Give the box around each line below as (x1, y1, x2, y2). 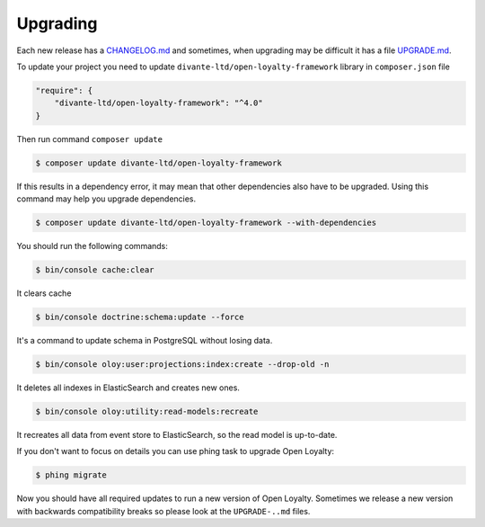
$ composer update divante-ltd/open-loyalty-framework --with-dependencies (35, 218, 377, 228)
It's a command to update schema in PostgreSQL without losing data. (16, 335, 273, 345)
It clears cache (16, 288, 72, 299)
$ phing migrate (35, 470, 108, 480)
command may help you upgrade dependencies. (16, 193, 197, 204)
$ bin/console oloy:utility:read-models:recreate (35, 406, 259, 416)
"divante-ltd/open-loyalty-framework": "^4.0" (54, 98, 264, 108)
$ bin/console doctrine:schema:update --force (35, 311, 244, 322)
